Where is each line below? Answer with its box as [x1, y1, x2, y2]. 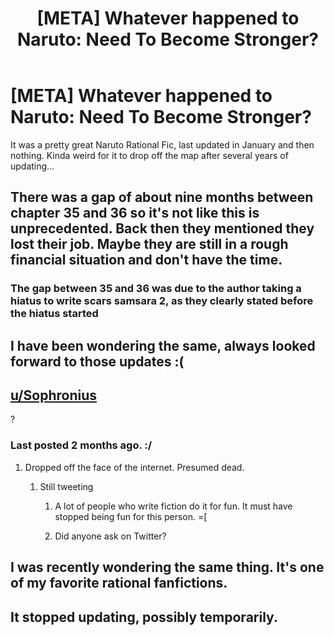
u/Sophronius [10, 387, 97, 404]
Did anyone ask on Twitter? [54, 530, 167, 542]
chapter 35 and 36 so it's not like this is [10, 205, 260, 222]
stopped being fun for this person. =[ [54, 510, 208, 522]
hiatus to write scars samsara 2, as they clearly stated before [10, 294, 314, 308]
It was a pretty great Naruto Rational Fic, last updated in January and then [10, 138, 315, 151]
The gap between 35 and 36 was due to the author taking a [10, 282, 302, 296]
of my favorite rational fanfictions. [10, 575, 228, 592]
